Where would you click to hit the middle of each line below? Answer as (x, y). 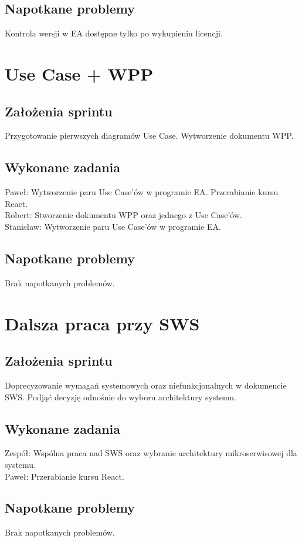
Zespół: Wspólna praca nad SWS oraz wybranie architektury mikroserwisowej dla (151, 453)
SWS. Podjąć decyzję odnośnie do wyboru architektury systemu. (121, 397)
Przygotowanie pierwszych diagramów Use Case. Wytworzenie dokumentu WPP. (149, 135)
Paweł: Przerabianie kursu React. (65, 476)
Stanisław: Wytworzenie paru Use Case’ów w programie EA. (113, 226)
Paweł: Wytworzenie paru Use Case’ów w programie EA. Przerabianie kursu (142, 192)
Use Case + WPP (79, 73)
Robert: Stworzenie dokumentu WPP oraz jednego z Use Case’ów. (123, 215)
